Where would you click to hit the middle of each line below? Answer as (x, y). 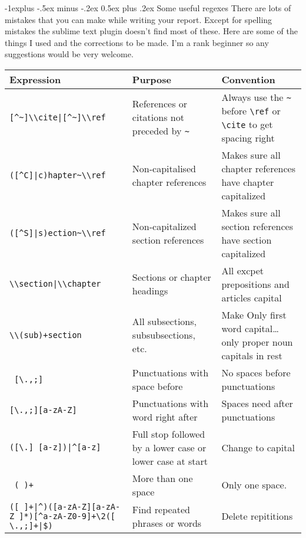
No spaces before (256, 372)
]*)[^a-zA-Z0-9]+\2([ (67, 516)
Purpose (152, 79)
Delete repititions (257, 516)
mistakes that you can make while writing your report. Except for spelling (139, 19)
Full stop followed (169, 434)
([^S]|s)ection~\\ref (58, 233)
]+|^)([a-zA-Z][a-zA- (72, 506)
